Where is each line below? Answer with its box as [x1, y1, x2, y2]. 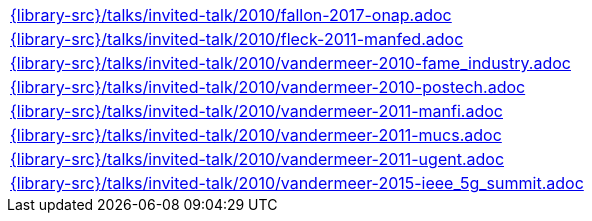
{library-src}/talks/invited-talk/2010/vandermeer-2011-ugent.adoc [10, 149, 505, 169]
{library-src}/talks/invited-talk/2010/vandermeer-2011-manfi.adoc [10, 101, 503, 121]
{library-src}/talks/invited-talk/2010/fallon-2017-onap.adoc [10, 5, 452, 25]
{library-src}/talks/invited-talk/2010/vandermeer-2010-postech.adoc [10, 77, 526, 97]
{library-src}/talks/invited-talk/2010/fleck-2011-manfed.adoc [10, 29, 464, 49]
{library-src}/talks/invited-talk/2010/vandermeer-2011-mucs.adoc [10, 125, 502, 145]
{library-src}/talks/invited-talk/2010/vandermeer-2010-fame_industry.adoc [10, 53, 571, 73]
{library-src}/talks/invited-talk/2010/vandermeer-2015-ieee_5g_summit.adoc [10, 173, 584, 193]
